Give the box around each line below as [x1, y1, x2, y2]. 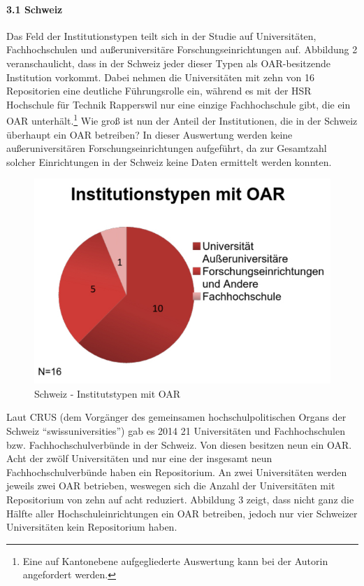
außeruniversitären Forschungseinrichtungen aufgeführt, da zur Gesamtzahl [6, 141, 327, 155]
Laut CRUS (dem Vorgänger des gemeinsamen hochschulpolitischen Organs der [6, 410, 347, 424]
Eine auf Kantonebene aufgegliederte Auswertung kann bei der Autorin [22, 553, 328, 568]
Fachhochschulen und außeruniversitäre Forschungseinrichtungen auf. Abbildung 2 [6, 42, 358, 57]
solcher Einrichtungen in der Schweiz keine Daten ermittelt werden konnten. [6, 154, 332, 169]
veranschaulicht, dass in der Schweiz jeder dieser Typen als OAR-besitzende [6, 55, 330, 70]
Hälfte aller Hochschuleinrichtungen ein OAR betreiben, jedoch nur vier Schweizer [6, 505, 358, 520]
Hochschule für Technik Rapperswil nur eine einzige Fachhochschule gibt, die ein [6, 97, 351, 111]
